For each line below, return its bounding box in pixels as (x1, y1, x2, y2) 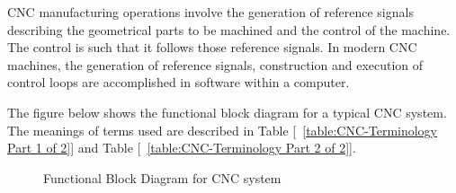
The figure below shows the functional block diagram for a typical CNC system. (7, 102, 447, 121)
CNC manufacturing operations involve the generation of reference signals (7, 3, 414, 21)
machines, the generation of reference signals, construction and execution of (7, 55, 424, 74)
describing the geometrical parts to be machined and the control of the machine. (7, 20, 451, 39)
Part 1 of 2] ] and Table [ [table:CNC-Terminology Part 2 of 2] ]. (7, 138, 356, 157)
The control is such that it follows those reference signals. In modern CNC (7, 38, 417, 57)
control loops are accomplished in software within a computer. (7, 73, 350, 92)
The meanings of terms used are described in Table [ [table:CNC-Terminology (7, 120, 438, 139)
